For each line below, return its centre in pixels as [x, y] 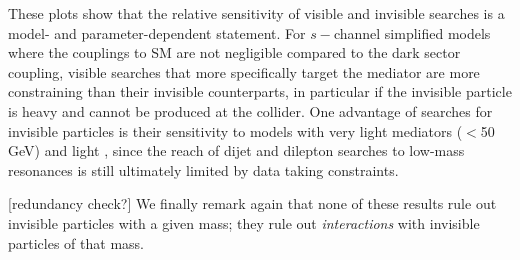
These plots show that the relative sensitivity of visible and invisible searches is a [256, 13]
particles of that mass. [76, 242]
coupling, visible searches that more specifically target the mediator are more [244, 71]
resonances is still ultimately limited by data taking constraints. [203, 169]
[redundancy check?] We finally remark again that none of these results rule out [252, 203]
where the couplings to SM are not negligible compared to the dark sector [234, 52]
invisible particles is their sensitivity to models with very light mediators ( [235, 130]
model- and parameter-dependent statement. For [157, 32]
